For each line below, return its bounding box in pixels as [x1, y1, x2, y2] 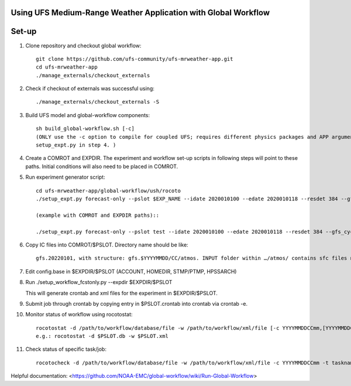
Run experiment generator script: [25, 173, 105, 181]
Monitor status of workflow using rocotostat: [25, 311, 133, 318]
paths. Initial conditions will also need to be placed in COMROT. [25, 163, 178, 170]
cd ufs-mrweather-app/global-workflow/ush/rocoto [36, 187, 181, 194]
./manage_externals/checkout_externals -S [36, 98, 160, 105]
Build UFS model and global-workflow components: [25, 111, 150, 118]
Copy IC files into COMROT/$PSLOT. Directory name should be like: [25, 241, 188, 248]
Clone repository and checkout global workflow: [25, 42, 142, 49]
